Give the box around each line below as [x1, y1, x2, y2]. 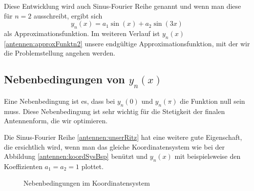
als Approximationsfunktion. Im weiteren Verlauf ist [4, 28, 160, 38]
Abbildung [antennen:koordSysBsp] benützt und [4, 151, 148, 161]
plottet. [81, 161, 104, 171]
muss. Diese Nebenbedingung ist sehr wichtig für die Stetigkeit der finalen [4, 106, 225, 116]
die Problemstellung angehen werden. [4, 48, 115, 58]
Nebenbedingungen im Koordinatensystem [23, 177, 150, 188]
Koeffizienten [4, 161, 42, 171]
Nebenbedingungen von [4, 72, 125, 87]
